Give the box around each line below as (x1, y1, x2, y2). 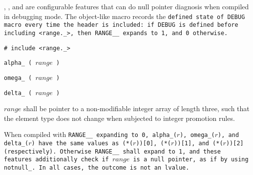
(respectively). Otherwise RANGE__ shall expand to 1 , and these (4, 148, 221, 155)
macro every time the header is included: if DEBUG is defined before (4, 21, 238, 29)
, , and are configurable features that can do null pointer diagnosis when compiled (4, 1, 249, 11)
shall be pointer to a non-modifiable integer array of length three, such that (23, 103, 250, 114)
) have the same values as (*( (31, 140, 133, 147)
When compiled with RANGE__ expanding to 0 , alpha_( (4, 129, 177, 139)
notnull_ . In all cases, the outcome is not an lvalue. (4, 164, 190, 171)
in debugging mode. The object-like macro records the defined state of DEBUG (4, 11, 245, 21)
